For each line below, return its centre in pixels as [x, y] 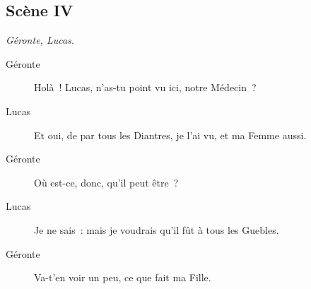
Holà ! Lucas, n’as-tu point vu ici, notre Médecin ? [145, 87]
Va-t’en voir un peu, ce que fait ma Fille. [123, 277]
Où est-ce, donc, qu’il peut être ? [106, 182]
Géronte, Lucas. [40, 40]
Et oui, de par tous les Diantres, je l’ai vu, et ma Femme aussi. [170, 135]
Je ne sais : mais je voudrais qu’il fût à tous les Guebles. [157, 229]
